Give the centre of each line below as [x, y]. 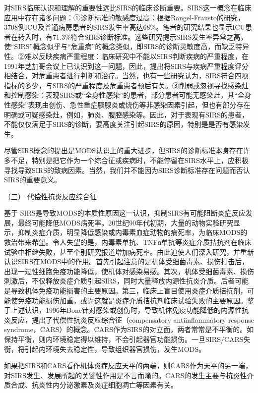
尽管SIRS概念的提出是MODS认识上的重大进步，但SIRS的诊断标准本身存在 [124, 150]
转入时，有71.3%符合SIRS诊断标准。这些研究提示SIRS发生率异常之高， [132, 36]
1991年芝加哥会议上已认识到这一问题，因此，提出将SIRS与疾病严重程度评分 [126, 66]
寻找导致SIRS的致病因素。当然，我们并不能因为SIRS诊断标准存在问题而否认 [127, 170]
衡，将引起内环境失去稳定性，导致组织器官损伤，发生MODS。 [105, 349]
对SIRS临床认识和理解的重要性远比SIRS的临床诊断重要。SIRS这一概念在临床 [128, 7]
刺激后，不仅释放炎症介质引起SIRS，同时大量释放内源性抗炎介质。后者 [119, 281]
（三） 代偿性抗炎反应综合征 [50, 196]
